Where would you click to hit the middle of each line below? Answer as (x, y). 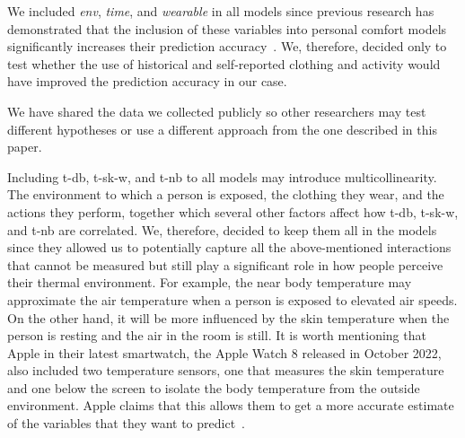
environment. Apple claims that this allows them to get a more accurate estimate (231, 405)
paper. (25, 147)
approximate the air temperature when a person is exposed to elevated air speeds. (232, 299)
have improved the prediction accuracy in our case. (147, 81)
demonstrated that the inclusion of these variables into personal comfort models (227, 28)
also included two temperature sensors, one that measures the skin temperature (226, 370)
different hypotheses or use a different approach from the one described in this (222, 129)
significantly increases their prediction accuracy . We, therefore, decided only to (227, 46)
